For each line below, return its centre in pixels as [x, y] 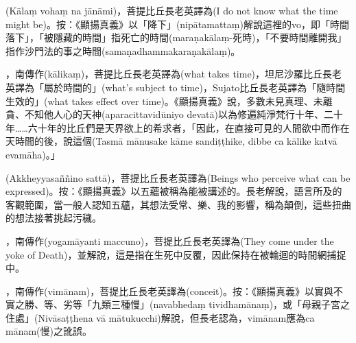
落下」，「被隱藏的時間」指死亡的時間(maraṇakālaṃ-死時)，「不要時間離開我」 [176, 37]
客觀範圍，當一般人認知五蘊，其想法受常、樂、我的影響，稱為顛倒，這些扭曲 [178, 204]
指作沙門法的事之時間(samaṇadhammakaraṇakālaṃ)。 [123, 50]
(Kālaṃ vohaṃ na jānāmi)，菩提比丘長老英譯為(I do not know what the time [172, 10]
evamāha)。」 [33, 154]
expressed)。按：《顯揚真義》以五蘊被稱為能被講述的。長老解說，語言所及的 [174, 191]
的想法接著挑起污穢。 [54, 218]
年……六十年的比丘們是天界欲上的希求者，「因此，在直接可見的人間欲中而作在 [178, 127]
